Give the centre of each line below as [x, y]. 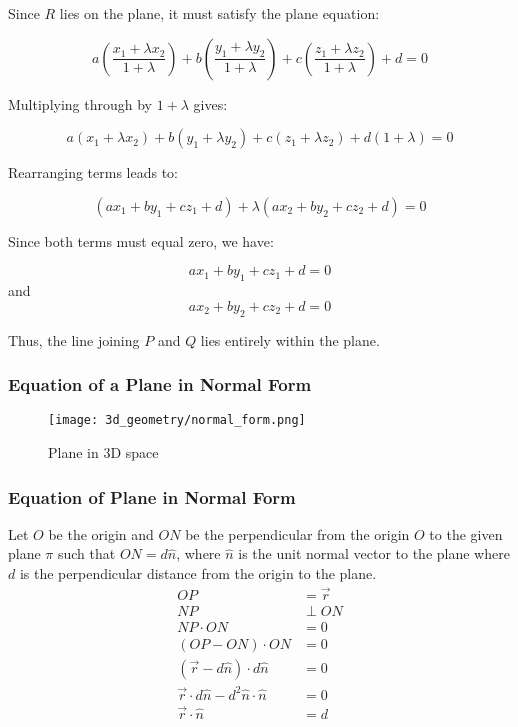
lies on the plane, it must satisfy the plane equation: [219, 13]
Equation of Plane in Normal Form [152, 496]
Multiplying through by [80, 103]
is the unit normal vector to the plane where [374, 553]
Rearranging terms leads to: [93, 172]
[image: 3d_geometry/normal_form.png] [177, 420]
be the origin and [101, 533]
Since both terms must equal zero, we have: [141, 240]
